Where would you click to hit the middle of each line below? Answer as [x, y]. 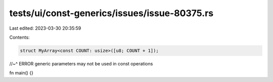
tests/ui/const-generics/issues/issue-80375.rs [111, 13]
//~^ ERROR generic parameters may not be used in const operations [81, 63]
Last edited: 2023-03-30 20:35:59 [45, 28]
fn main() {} [21, 73]
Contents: [19, 37]
